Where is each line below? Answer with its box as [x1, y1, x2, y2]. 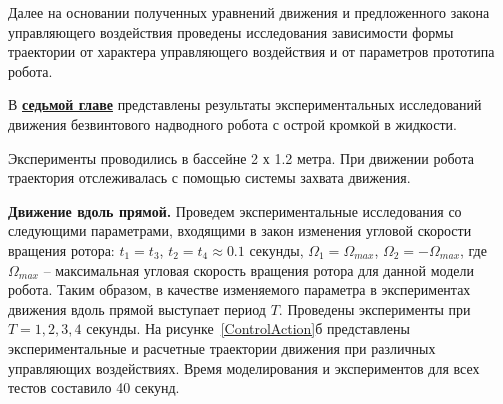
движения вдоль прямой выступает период [8, 298, 266, 319]
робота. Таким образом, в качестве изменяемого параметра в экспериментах [8, 279, 471, 300]
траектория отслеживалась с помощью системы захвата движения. [8, 167, 411, 188]
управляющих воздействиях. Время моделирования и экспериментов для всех [8, 357, 480, 378]
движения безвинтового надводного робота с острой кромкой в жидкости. [8, 113, 457, 134]
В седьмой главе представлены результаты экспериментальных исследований [8, 94, 482, 115]
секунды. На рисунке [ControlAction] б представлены [86, 318, 410, 339]
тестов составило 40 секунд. [8, 377, 180, 398]
